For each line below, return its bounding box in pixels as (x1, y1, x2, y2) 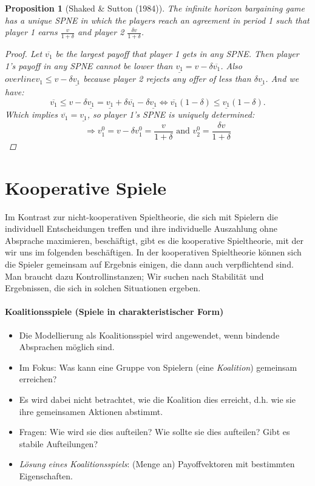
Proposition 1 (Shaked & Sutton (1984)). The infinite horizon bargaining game (5, 2, 305, 14)
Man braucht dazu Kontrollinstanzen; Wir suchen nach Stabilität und (5, 269, 264, 282)
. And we (265, 72, 299, 85)
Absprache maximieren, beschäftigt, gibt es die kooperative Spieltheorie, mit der (5, 234, 303, 246)
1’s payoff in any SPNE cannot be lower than (5, 59, 173, 72)
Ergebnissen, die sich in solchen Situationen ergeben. (5, 282, 201, 294)
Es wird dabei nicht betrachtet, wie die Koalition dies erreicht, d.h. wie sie (19, 393, 296, 405)
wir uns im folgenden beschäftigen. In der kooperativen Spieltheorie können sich (5, 246, 302, 258)
